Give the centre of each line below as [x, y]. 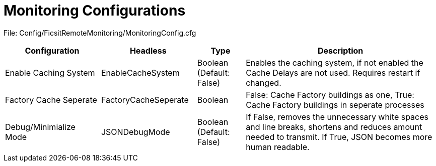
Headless [148, 50]
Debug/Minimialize [40, 127]
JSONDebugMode [135, 132]
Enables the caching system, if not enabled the [335, 62]
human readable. [278, 147]
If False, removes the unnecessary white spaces [337, 117]
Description [340, 50]
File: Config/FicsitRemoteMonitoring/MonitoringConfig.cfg [100, 33]
